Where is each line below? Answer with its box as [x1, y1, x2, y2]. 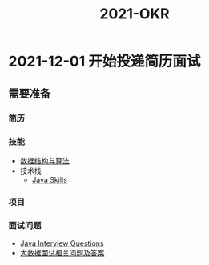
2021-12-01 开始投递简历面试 [8, 53, 201, 70]
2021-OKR [99, 5, 170, 23]
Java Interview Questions [19, 239, 104, 248]
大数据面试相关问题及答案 [19, 248, 105, 258]
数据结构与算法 [19, 155, 70, 165]
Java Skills [31, 175, 68, 184]
